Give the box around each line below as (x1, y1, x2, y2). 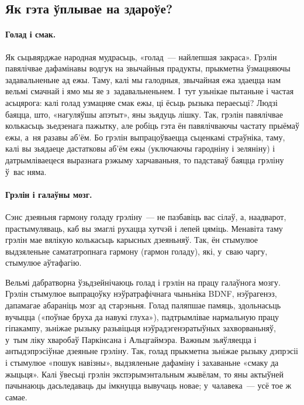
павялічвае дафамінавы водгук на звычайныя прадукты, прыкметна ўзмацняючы (5, 62, 291, 74)
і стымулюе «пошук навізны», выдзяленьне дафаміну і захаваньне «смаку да (5, 356, 279, 369)
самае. (5, 390, 27, 403)
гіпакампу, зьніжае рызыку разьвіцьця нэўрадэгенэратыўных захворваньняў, (5, 322, 276, 334)
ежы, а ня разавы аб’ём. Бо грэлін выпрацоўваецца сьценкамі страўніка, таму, (5, 131, 285, 143)
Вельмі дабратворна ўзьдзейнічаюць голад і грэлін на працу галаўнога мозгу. (5, 276, 281, 288)
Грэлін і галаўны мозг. (5, 188, 92, 200)
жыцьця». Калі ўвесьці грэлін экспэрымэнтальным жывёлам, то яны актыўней (5, 368, 284, 380)
